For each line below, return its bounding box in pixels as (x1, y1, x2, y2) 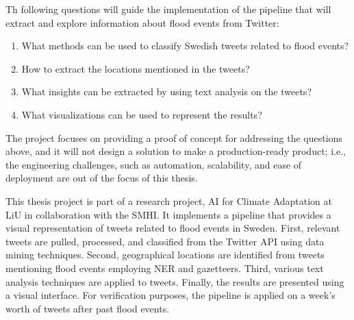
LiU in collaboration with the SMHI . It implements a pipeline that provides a (5, 207, 331, 221)
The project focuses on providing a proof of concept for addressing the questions (5, 130, 342, 145)
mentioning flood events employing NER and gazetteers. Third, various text (5, 260, 324, 275)
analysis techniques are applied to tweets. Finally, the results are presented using (5, 274, 344, 288)
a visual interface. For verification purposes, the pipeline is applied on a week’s (5, 288, 336, 302)
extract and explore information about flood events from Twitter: (5, 15, 279, 29)
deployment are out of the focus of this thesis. (5, 171, 198, 185)
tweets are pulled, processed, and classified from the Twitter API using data (5, 234, 325, 248)
